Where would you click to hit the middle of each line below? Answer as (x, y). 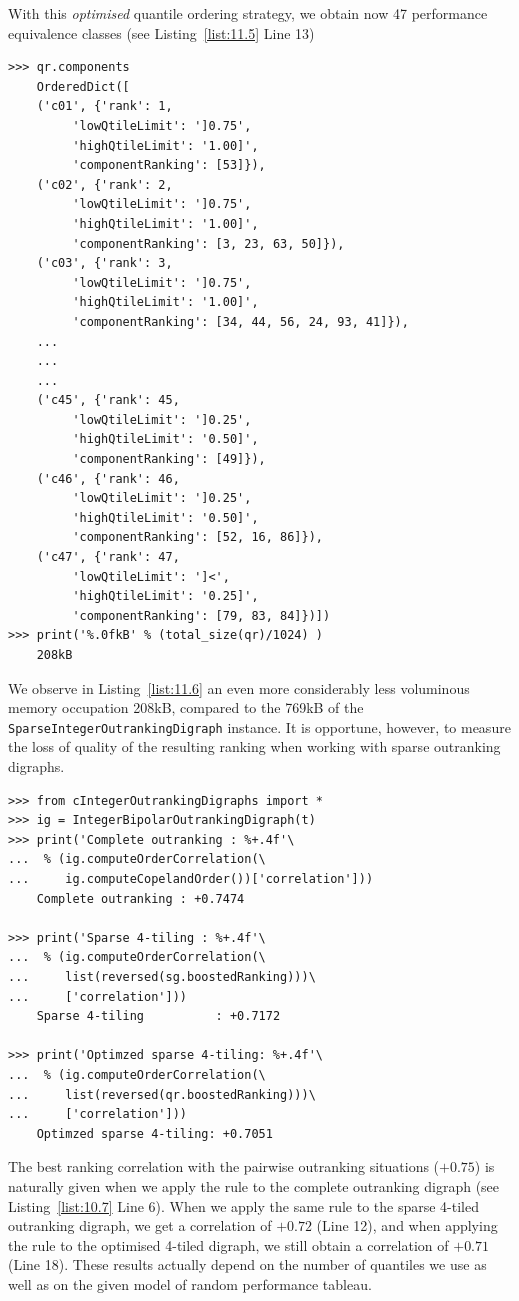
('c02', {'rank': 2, (104, 184)
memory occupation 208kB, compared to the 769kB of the (186, 707)
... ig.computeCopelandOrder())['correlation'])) (191, 879)
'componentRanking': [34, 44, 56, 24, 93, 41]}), (240, 321)
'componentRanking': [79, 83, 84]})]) (201, 615)
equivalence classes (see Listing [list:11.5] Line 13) (161, 32)
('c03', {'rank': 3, (104, 263)
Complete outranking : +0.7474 (140, 898)
